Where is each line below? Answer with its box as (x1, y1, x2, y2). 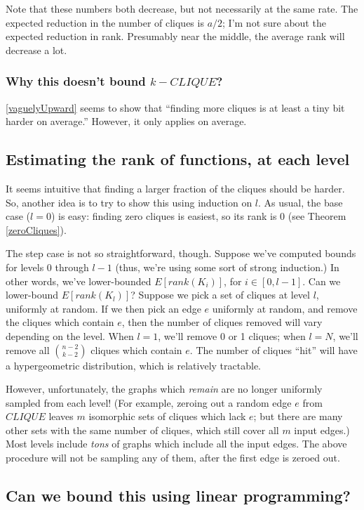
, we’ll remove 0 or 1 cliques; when (158, 328, 306, 343)
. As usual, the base (258, 195, 343, 209)
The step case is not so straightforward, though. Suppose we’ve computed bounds (6, 246, 356, 261)
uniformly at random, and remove (212, 301, 358, 315)
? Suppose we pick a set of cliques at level (130, 287, 310, 302)
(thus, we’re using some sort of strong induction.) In (115, 259, 339, 274)
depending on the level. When (6, 328, 134, 343)
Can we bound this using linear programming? (6, 485, 351, 506)
